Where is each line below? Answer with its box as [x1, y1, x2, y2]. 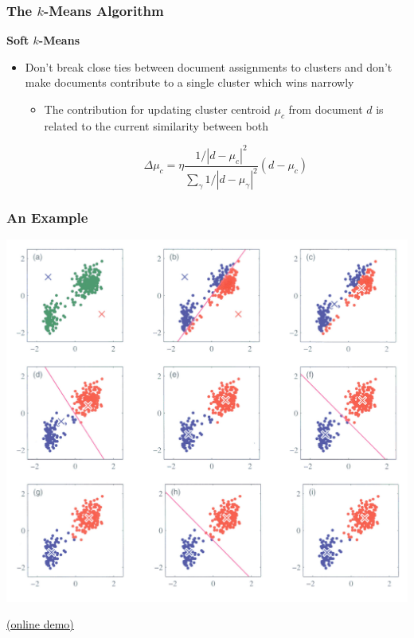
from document [288, 101, 363, 117]
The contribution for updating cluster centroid [44, 101, 271, 117]
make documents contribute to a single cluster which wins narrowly [25, 74, 354, 91]
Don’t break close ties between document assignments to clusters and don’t [25, 58, 393, 75]
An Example [6, 208, 88, 228]
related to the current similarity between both [44, 117, 268, 134]
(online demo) [6, 616, 74, 632]
